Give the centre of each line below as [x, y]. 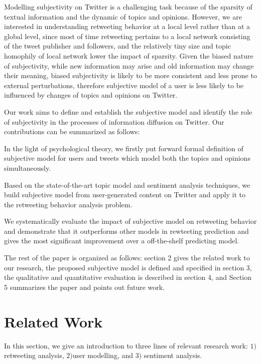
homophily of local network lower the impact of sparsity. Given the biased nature [129, 55]
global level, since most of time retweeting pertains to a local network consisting [127, 36]
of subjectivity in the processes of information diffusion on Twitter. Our [114, 121]
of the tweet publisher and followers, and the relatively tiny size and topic [117, 46]
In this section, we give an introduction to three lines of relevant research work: [126, 345]
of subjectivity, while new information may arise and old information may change [129, 65]
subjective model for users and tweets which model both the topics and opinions [127, 158]
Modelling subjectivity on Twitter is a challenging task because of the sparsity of [128, 7]
